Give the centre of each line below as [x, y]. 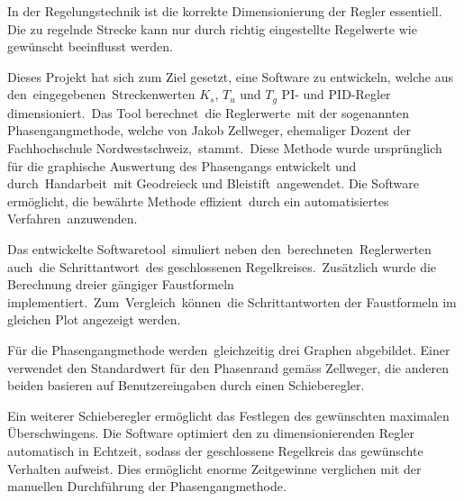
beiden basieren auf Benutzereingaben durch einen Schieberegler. [186, 385]
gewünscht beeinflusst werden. [90, 46]
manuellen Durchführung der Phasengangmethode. [147, 486]
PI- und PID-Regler [336, 94]
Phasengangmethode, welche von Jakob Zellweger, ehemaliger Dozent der [209, 130]
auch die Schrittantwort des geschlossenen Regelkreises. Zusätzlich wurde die [222, 266]
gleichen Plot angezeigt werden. [94, 319]
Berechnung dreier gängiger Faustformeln [121, 284]
